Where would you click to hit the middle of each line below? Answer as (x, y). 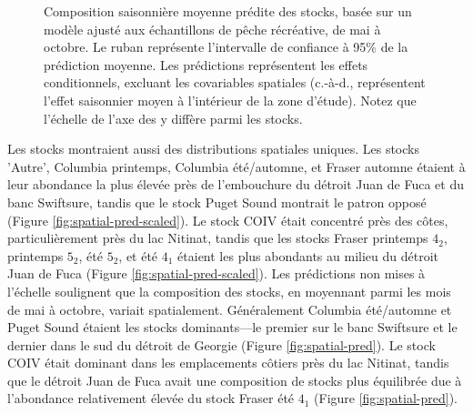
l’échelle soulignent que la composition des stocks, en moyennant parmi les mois (229, 291)
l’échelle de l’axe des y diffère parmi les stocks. (173, 118)
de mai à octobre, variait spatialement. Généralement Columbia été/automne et (230, 309)
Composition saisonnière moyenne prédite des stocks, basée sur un (228, 11)
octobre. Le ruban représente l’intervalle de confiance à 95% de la (226, 47)
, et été (138, 255)
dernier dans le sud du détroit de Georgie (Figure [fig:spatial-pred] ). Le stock (221, 344)
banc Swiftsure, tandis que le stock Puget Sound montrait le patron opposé (217, 202)
